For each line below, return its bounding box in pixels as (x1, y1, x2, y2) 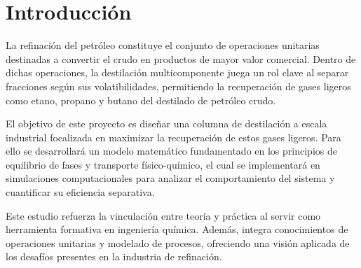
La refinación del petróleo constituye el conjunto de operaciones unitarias (6, 38, 320, 52)
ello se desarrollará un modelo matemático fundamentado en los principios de (6, 143, 337, 158)
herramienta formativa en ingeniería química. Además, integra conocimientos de (6, 222, 348, 237)
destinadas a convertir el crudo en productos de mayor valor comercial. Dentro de (6, 51, 356, 66)
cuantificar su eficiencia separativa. (6, 185, 155, 199)
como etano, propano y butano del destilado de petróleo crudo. (6, 92, 276, 107)
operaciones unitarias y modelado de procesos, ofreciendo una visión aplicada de (6, 235, 350, 250)
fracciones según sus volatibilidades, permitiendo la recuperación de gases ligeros (6, 78, 351, 93)
